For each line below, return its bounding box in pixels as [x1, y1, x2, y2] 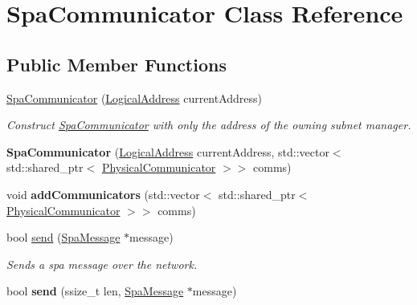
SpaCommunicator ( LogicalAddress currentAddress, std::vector [6, 143, 329, 160]
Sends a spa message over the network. [6, 255, 198, 272]
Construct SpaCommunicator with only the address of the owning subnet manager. [6, 116, 411, 133]
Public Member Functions [6, 51, 227, 76]
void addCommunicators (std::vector [6, 185, 200, 202]
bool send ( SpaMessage [6, 229, 121, 246]
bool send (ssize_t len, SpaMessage [6, 283, 184, 299]
